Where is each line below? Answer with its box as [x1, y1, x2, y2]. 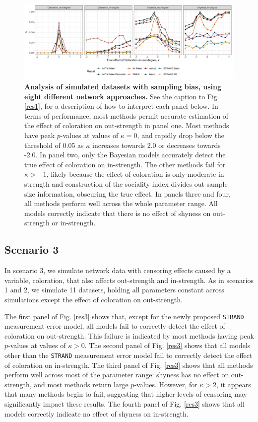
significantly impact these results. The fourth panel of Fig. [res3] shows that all [4, 399, 245, 409]
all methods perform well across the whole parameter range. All [24, 198, 218, 209]
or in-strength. [52, 217, 96, 228]
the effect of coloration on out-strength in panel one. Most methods [24, 120, 229, 131]
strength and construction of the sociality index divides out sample [24, 179, 228, 189]
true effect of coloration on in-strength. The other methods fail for [24, 159, 226, 169]
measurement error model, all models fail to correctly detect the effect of [4, 321, 225, 331]
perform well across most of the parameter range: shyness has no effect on [4, 369, 229, 380]
